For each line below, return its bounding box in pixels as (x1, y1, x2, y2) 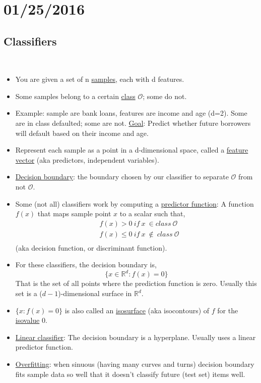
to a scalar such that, (119, 208, 185, 219)
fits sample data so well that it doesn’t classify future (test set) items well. (15, 368, 245, 379)
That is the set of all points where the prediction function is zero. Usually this (15, 278, 257, 289)
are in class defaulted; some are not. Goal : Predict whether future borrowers (15, 117, 251, 128)
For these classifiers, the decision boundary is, (15, 259, 157, 270)
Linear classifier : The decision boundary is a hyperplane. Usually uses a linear (15, 331, 256, 342)
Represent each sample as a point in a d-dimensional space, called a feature (15, 145, 248, 155)
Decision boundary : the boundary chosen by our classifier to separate (15, 171, 229, 182)
